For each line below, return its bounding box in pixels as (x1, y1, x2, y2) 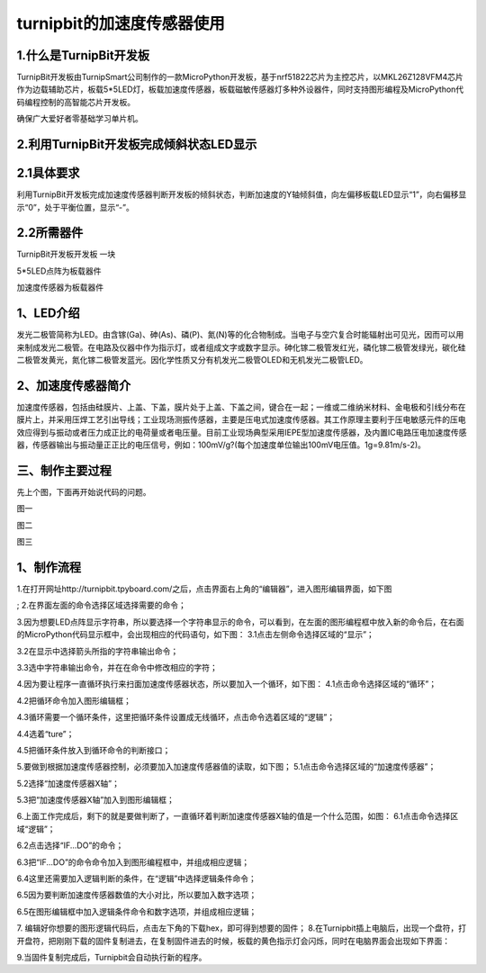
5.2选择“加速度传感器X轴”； (16, 778, 121, 788)
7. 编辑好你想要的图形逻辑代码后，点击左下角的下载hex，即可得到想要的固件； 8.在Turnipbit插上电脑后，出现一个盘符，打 (16, 923, 467, 933)
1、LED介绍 (16, 306, 80, 321)
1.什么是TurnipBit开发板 (16, 48, 150, 63)
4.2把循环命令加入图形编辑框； (16, 695, 132, 706)
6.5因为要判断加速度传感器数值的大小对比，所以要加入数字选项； (16, 889, 257, 900)
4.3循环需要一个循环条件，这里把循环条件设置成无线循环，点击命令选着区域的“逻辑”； (16, 712, 336, 723)
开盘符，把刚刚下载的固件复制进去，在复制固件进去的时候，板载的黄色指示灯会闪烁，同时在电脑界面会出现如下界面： (16, 935, 450, 946)
